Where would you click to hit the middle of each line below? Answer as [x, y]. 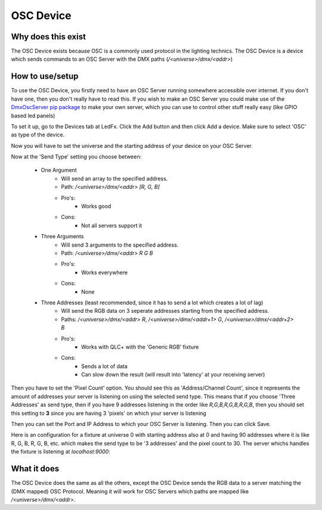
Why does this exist [49, 37]
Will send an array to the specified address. [114, 178]
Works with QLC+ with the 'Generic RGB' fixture [140, 347]
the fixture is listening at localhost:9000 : [61, 452]
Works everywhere [105, 272]
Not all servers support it [112, 225]
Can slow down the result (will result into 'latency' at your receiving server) [173, 375]
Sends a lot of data [104, 366]
